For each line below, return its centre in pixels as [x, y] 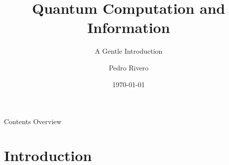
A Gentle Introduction [129, 51]
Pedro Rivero [129, 67]
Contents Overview [33, 121]
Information [129, 27]
